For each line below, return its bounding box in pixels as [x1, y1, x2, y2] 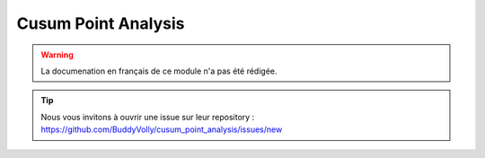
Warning [40, 49, 74, 60]
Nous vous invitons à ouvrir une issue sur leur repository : [40, 111, 255, 122]
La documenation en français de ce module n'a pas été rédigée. [40, 66, 278, 76]
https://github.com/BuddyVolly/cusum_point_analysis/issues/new [40, 124, 283, 135]
